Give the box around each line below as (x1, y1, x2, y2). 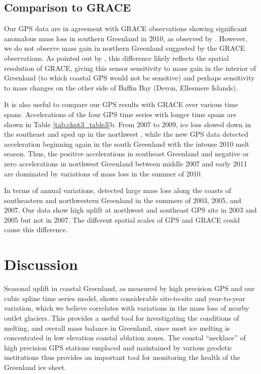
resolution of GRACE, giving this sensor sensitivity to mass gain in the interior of (4, 62, 256, 73)
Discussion (4, 254, 78, 274)
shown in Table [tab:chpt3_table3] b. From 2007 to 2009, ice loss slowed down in (4, 119, 251, 129)
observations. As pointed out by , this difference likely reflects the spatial (4, 52, 229, 63)
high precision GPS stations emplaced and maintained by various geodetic (4, 342, 232, 352)
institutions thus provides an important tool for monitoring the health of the (4, 352, 240, 362)
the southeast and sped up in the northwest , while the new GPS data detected (4, 129, 248, 139)
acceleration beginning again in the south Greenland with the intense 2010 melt (4, 138, 250, 149)
